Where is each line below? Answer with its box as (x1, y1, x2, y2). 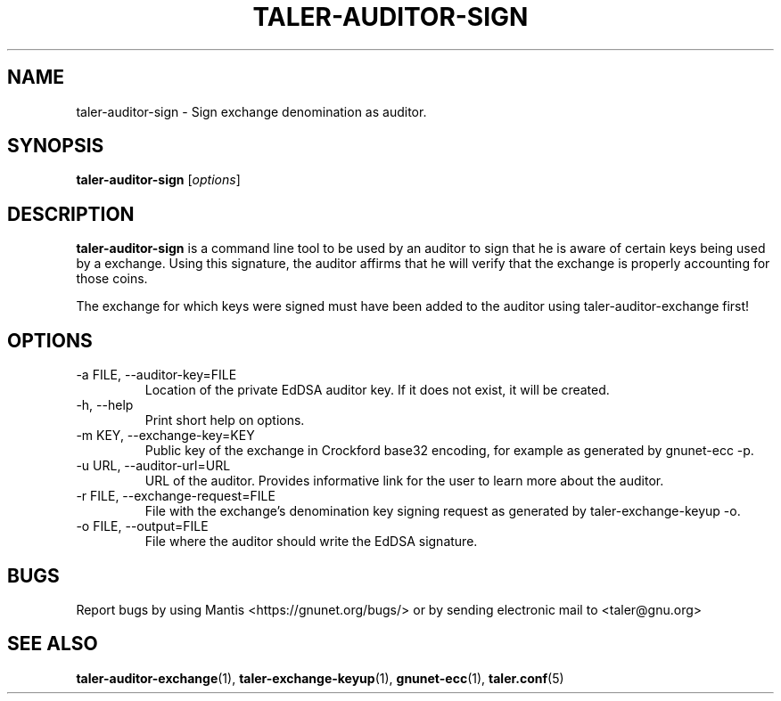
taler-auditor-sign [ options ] (76, 172, 241, 188)
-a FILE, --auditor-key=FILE (76, 367, 237, 383)
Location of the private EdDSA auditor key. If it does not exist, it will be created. (144, 382, 610, 398)
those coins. (76, 271, 148, 287)
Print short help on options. (144, 412, 305, 428)
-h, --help (76, 397, 134, 413)
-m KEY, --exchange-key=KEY (76, 428, 255, 444)
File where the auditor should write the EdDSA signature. (144, 534, 478, 550)
